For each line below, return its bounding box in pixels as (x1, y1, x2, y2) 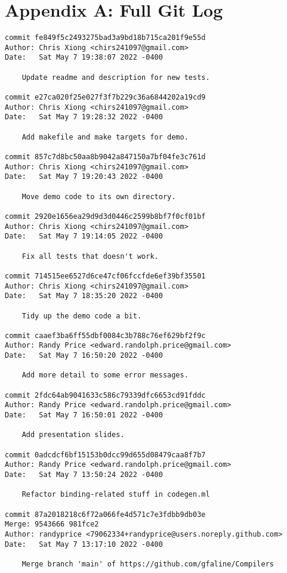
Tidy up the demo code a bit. (21, 311, 142, 320)
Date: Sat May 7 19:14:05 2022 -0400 (5, 232, 163, 241)
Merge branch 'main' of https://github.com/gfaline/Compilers (21, 559, 274, 568)
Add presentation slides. (21, 430, 125, 439)
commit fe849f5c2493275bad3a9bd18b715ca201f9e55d (5, 33, 206, 42)
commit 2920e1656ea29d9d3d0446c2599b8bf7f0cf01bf (5, 212, 206, 221)
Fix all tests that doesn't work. (21, 252, 159, 261)
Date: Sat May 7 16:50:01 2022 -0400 (5, 411, 163, 420)
